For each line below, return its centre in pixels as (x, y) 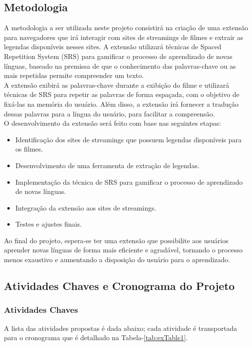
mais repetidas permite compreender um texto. (74, 75)
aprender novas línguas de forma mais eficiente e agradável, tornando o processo (123, 250)
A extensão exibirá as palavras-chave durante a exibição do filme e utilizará (116, 85)
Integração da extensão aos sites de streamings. (86, 207)
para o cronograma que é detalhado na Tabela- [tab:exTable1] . (96, 337)
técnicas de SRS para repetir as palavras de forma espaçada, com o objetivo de (122, 94)
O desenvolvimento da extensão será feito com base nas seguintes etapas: (113, 123)
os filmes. (29, 149)
